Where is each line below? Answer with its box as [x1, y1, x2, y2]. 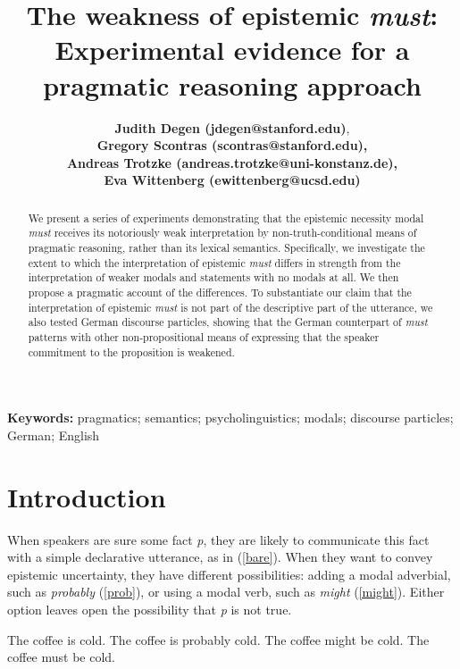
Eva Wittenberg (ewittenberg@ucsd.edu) [104, 171, 361, 189]
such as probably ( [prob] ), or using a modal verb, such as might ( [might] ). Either [7, 582, 445, 601]
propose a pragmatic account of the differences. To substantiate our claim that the [28, 284, 412, 299]
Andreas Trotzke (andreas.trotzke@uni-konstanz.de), [66, 153, 398, 171]
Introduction [7, 478, 166, 514]
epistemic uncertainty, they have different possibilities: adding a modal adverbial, [7, 564, 451, 583]
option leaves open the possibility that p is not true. [7, 599, 292, 618]
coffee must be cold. [7, 648, 115, 666]
